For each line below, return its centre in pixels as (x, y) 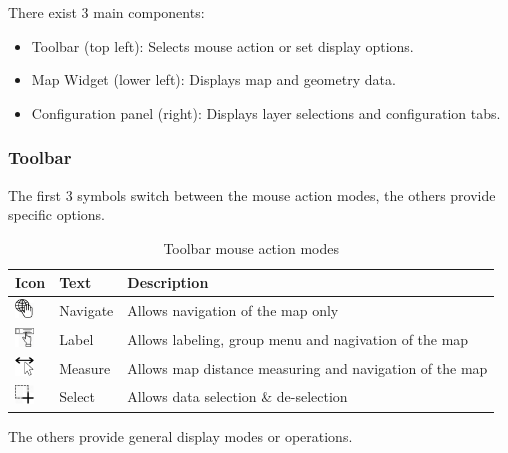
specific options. (56, 214)
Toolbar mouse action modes (251, 247)
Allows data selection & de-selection (237, 396)
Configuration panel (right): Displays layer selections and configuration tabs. (266, 112)
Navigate (86, 310)
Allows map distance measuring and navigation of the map (307, 367)
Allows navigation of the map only (233, 310)
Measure (85, 367)
